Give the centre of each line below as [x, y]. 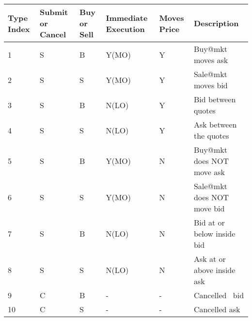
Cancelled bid [219, 295]
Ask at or [210, 259]
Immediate [127, 17]
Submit [54, 12]
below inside [214, 233]
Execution [125, 29]
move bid [209, 208]
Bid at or [209, 222]
